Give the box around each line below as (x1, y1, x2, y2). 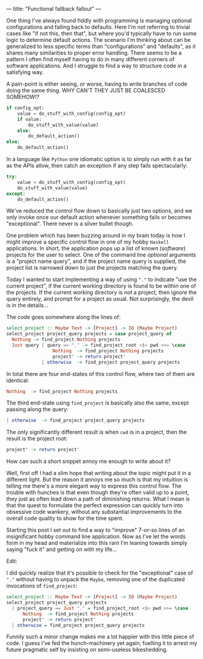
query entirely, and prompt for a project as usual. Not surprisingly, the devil (6, 295, 194, 302)
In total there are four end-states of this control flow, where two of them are (6, 370, 195, 377)
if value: (17, 116, 42, 122)
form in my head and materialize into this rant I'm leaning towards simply (6, 539, 188, 547)
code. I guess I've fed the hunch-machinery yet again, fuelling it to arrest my (6, 640, 198, 647)
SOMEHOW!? (6, 94, 39, 100)
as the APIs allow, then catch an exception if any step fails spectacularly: (6, 162, 188, 169)
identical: (6, 377, 29, 384)
